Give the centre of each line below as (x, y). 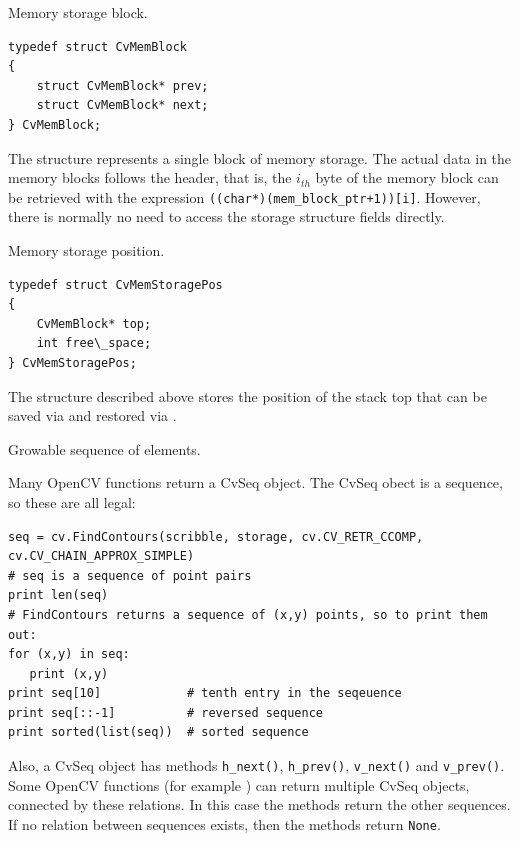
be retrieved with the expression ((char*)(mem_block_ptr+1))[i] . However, (244, 196)
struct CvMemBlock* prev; (122, 85)
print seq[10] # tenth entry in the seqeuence (205, 693)
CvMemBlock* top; (94, 323)
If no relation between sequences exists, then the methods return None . (224, 823)
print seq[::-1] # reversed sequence (165, 712)
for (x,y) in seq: (69, 654)
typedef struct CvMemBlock (97, 46)
